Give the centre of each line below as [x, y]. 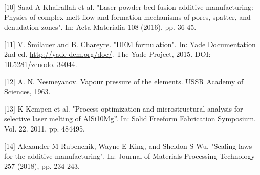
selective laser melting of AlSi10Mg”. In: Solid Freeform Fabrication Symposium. [130, 118]
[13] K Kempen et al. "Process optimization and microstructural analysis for [124, 108]
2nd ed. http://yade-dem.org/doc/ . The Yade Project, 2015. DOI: [107, 54]
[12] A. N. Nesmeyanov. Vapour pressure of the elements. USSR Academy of [124, 81]
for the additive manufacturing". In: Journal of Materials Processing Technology [129, 156]
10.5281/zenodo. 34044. [41, 64]
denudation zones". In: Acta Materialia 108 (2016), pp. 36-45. [100, 27]
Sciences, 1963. [27, 91]
